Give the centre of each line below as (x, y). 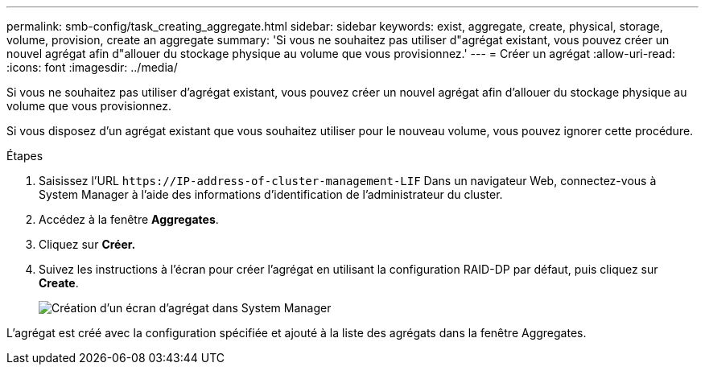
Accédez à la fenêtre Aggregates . (129, 219)
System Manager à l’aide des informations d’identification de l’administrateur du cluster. (271, 194)
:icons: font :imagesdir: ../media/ (92, 67)
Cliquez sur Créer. (87, 244)
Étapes (25, 156)
